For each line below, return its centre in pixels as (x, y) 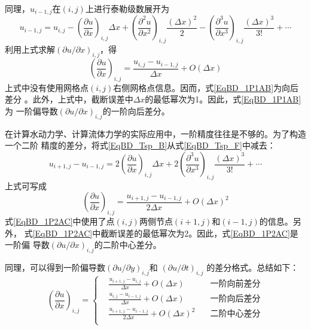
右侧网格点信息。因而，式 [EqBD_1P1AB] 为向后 (206, 87)
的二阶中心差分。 (128, 245)
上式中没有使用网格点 (47, 87)
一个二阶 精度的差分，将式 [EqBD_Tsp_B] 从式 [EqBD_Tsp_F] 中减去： (140, 145)
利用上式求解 (30, 49)
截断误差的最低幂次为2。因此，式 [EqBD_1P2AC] (195, 233)
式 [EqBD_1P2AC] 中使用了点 (60, 221)
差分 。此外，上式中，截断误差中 (69, 99)
